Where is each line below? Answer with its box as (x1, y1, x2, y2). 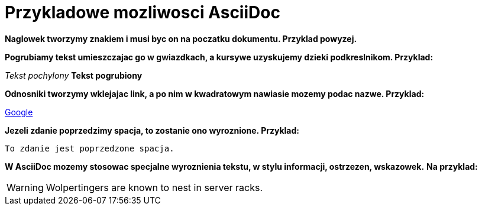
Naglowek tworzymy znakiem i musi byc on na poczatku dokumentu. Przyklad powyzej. (5, 33, 357, 44)
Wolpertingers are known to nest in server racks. (46, 181, 263, 193)
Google (5, 106, 33, 117)
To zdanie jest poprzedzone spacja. (5, 143, 174, 153)
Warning (7, 181, 44, 193)
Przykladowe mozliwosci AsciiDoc (5, 2, 280, 22)
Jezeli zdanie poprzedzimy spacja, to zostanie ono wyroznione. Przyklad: (5, 125, 299, 135)
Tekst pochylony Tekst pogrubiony (5, 70, 143, 80)
